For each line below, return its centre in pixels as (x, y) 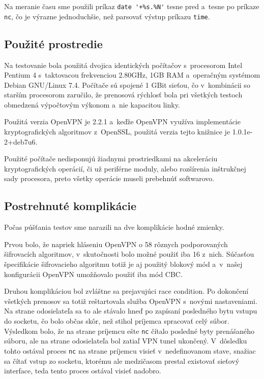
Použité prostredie (53, 43)
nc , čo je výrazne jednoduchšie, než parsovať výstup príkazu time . (107, 16)
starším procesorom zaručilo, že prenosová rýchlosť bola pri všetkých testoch (123, 95)
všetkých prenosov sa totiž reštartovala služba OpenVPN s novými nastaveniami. (131, 301)
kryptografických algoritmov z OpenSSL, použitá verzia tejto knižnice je (117, 132)
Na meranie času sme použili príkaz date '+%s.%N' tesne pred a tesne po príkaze (132, 6)
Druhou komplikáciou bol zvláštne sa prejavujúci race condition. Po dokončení (126, 291)
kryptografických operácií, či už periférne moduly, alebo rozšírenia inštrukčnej (125, 168)
